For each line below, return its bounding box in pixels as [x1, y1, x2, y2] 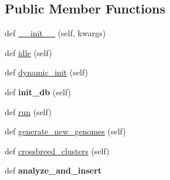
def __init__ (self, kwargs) [5, 27, 106, 39]
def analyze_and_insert [5, 164, 102, 176]
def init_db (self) [5, 85, 72, 98]
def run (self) [5, 105, 52, 117]
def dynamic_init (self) [5, 66, 89, 78]
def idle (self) [5, 46, 52, 58]
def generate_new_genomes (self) [5, 125, 126, 137]
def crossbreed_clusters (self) [5, 144, 110, 157]
